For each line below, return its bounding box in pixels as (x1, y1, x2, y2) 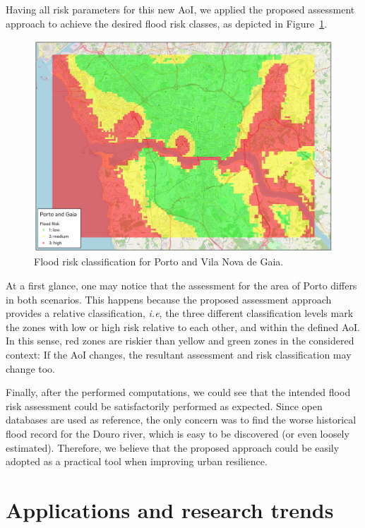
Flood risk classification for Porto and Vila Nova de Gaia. (34, 254, 284, 269)
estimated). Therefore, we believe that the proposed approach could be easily (6, 440, 340, 455)
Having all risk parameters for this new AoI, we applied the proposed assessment (6, 2, 355, 16)
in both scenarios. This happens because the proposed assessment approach (6, 292, 332, 306)
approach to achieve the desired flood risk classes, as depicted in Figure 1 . (6, 16, 328, 30)
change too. (6, 361, 55, 376)
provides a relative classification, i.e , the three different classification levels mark (6, 306, 354, 320)
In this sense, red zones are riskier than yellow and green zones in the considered (6, 333, 354, 348)
